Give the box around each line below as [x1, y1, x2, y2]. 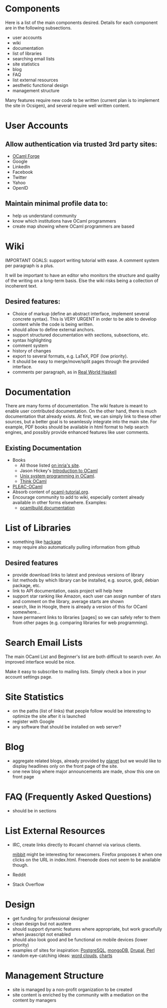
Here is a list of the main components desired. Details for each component [5, 19, 158, 25]
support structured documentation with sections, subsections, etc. [12, 332, 150, 337]
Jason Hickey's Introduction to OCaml [19, 468, 98, 474]
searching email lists [12, 55, 55, 61]
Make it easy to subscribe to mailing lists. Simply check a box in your [5, 669, 147, 674]
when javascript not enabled [12, 931, 71, 937]
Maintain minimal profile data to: [5, 199, 108, 208]
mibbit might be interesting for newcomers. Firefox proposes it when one [12, 851, 163, 857]
